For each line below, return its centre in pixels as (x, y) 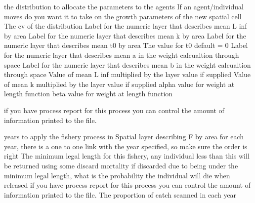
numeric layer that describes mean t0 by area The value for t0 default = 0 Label (126, 45)
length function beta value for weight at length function (88, 94)
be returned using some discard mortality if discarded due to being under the (121, 165)
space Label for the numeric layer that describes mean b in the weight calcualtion (127, 64)
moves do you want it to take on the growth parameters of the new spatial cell (123, 16)
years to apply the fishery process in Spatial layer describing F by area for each (124, 137)
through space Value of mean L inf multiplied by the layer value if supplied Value (127, 74)
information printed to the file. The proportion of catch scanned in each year (120, 194)
